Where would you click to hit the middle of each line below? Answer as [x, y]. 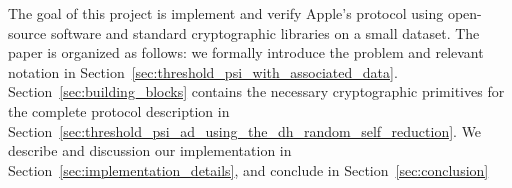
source [27, 32]
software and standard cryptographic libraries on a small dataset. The [265, 32]
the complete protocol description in [119, 110]
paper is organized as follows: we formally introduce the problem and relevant [246, 52]
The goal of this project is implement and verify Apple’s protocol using [226, 13]
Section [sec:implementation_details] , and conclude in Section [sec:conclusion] [248, 169]
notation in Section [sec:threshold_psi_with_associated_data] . [203, 71]
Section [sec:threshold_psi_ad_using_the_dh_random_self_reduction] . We [245, 130]
